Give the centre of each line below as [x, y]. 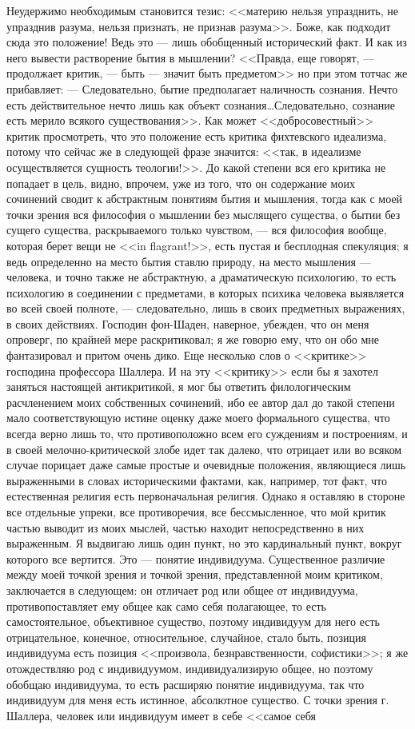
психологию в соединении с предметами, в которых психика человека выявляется [206, 292]
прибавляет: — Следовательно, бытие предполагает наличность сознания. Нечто [202, 88]
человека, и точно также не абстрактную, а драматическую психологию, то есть [202, 277]
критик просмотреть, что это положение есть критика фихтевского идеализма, [197, 135]
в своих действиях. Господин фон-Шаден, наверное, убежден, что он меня [188, 323]
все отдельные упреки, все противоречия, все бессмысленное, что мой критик [196, 512]
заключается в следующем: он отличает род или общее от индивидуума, [182, 590]
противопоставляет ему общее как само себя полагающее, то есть [166, 606]
